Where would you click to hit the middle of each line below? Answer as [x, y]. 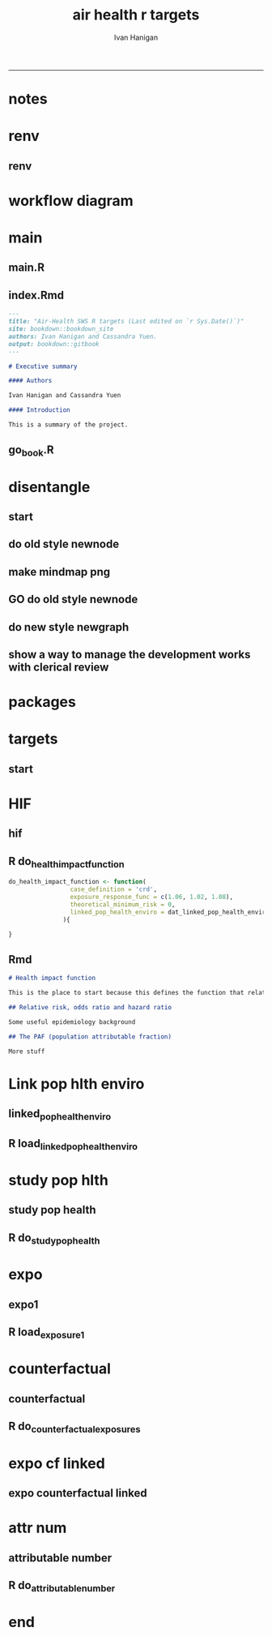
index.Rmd [36, 295]
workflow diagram [71, 201]
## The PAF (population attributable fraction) [90, 1036]
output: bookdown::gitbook [54, 344]
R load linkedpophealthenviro [73, 1144]
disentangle [49, 487]
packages [42, 702]
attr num [38, 1528]
